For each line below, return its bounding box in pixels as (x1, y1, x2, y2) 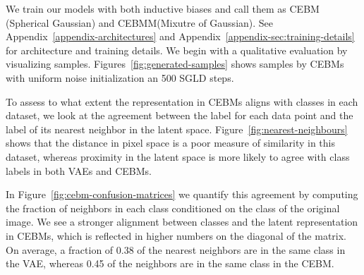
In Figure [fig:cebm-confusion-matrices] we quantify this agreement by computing (6, 187, 358, 202)
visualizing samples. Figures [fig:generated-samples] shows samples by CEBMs (6, 56, 344, 71)
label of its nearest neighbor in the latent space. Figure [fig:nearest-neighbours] (6, 121, 348, 136)
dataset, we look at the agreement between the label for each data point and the (6, 108, 353, 123)
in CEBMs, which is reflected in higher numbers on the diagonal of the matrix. (6, 228, 347, 243)
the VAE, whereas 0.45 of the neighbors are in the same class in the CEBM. (6, 256, 334, 271)
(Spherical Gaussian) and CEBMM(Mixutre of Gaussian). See (6, 15, 274, 30)
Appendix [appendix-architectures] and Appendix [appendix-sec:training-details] (6, 29, 355, 44)
